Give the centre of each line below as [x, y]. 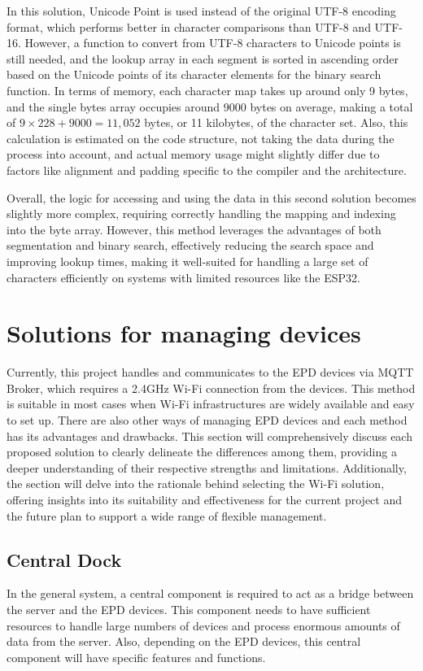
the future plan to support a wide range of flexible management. [167, 515]
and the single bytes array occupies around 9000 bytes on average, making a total [210, 106]
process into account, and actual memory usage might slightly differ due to [193, 154]
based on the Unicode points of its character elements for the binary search [194, 74]
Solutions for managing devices [184, 333]
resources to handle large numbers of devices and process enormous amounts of [203, 625]
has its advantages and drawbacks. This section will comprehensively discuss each [209, 436]
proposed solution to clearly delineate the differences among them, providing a [202, 452]
